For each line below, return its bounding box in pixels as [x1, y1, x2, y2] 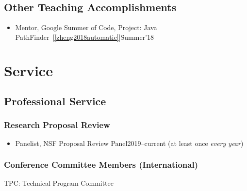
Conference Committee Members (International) [4, 159, 198, 171]
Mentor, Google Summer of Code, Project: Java [15, 22, 157, 32]
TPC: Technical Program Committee [4, 177, 114, 188]
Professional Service [4, 94, 106, 109]
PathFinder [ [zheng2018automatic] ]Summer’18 [15, 32, 154, 42]
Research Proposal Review [4, 119, 110, 131]
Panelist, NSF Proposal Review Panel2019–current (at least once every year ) [15, 138, 244, 148]
